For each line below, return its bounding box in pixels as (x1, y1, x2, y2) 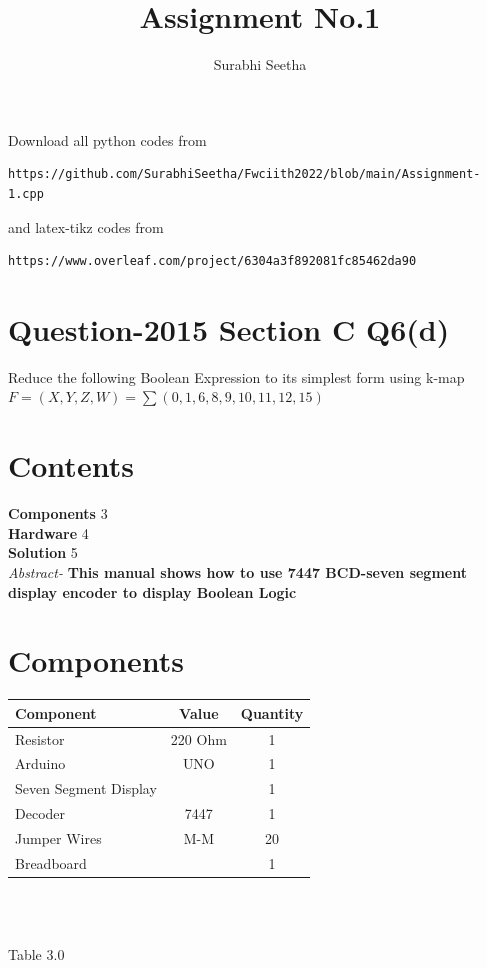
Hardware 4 (8, 522, 89, 543)
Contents (8, 445, 134, 486)
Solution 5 (8, 542, 78, 563)
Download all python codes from (8, 129, 207, 150)
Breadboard (15, 852, 87, 873)
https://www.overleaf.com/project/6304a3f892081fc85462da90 (8, 254, 417, 269)
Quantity (240, 702, 304, 723)
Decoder (15, 803, 66, 824)
